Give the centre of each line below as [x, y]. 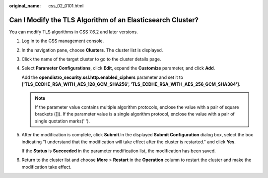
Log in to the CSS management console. [63, 41]
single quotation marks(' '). [63, 121]
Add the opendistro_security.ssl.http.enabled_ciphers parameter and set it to [102, 77]
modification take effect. [47, 167]
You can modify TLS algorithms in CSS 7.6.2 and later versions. [74, 32]
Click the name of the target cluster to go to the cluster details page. [91, 59]
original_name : [25, 6]
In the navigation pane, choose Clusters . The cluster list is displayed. [92, 50]
